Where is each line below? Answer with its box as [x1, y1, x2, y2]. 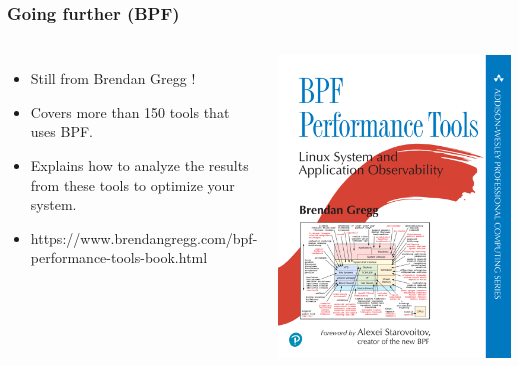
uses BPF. [30, 121, 93, 142]
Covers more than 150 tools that [30, 101, 230, 122]
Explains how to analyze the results [30, 155, 249, 175]
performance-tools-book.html [30, 247, 208, 268]
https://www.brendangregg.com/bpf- [30, 227, 258, 248]
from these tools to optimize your [30, 174, 235, 195]
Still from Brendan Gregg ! [30, 68, 196, 89]
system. [30, 194, 77, 215]
